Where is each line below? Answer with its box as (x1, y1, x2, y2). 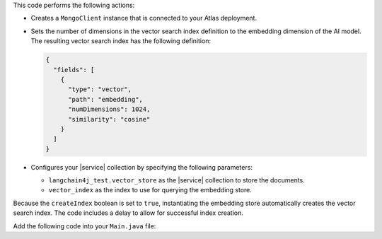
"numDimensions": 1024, (68, 105, 151, 113)
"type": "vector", (68, 86, 132, 93)
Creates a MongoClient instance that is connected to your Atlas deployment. (30, 14, 257, 23)
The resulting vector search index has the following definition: (30, 37, 212, 45)
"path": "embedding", (68, 95, 143, 103)
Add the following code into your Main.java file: (13, 221, 156, 230)
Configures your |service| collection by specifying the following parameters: (30, 163, 253, 171)
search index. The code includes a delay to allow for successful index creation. (13, 209, 244, 217)
